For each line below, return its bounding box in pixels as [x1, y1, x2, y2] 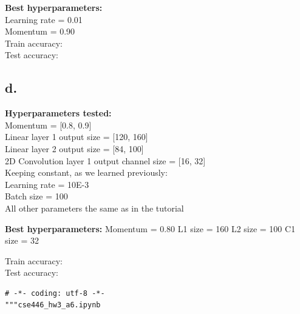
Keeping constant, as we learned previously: [5, 166, 168, 179]
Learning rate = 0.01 [5, 13, 83, 25]
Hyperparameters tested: [5, 107, 112, 119]
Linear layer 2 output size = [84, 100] [5, 142, 144, 155]
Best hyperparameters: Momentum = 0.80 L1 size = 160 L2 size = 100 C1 [5, 222, 296, 235]
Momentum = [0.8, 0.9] [5, 118, 92, 131]
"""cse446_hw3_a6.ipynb [5, 301, 101, 310]
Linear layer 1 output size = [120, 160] [5, 130, 148, 143]
